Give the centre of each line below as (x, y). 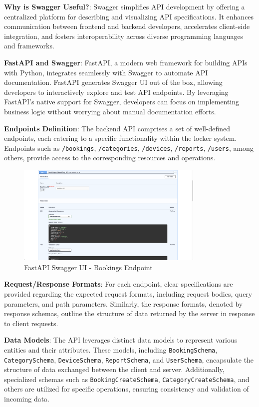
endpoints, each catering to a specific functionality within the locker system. (121, 138)
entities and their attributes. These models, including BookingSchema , (111, 349)
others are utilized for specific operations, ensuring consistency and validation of (127, 389)
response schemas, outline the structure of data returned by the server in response (129, 313)
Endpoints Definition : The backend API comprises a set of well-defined (117, 128)
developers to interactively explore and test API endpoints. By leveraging (116, 92)
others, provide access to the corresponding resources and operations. (110, 158)
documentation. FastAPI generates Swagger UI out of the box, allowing (113, 82)
